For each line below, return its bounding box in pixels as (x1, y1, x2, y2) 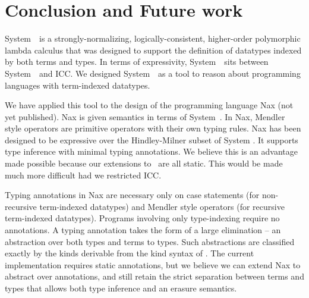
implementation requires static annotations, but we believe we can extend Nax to (5, 258, 301, 271)
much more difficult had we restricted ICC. (5, 168, 162, 181)
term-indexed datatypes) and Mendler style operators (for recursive (39, 200, 285, 212)
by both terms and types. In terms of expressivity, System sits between (5, 55, 269, 68)
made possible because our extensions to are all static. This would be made (5, 157, 283, 170)
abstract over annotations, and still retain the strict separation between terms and (5, 270, 304, 283)
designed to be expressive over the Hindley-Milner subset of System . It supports (5, 133, 298, 146)
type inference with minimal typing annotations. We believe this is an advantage (5, 145, 298, 158)
